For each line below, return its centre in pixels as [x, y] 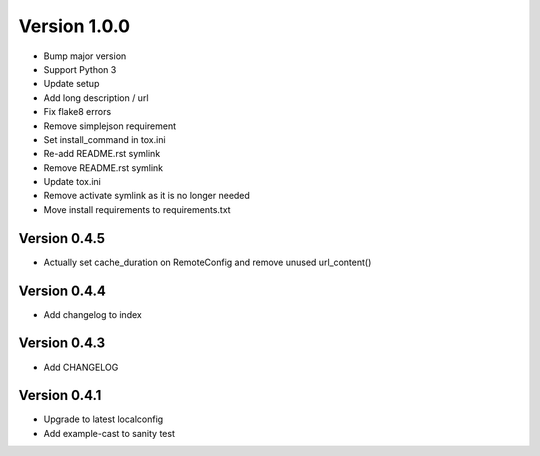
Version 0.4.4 [62, 290]
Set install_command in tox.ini [104, 139]
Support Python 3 [80, 69]
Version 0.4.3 [61, 343]
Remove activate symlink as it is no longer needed [146, 196]
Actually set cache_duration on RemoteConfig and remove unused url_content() [207, 262]
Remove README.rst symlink [103, 167]
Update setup [71, 84]
